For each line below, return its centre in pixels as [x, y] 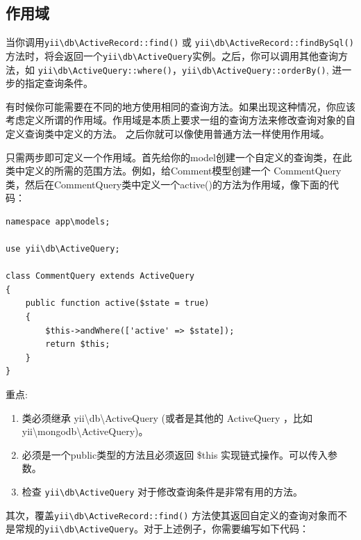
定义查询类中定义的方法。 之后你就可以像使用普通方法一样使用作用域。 [168, 133]
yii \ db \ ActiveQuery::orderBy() [254, 71]
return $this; [78, 344]
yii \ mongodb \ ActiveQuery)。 [85, 431]
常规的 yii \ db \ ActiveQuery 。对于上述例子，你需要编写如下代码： [162, 529]
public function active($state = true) [117, 303]
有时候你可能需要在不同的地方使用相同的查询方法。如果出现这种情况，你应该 [180, 106]
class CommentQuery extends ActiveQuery [100, 276]
